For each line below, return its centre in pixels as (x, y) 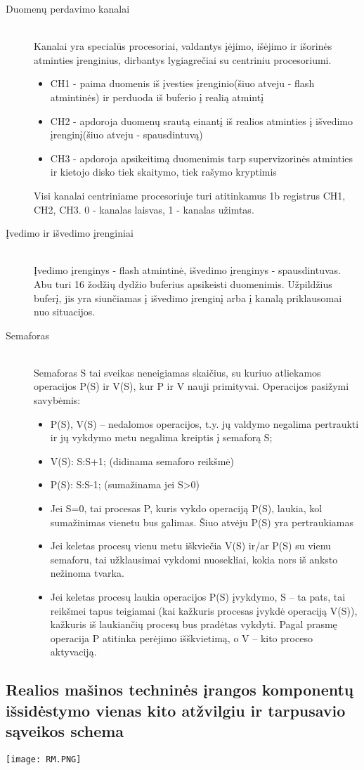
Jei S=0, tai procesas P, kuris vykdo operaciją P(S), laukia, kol (186, 508)
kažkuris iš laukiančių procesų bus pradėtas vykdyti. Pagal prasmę (194, 624)
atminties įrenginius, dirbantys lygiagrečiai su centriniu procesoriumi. (183, 59)
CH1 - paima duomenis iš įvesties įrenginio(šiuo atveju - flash (182, 83)
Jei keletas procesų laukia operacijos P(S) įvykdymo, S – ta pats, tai (198, 596)
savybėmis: (57, 400)
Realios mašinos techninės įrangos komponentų (180, 690)
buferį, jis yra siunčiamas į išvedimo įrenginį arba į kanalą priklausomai (188, 298)
